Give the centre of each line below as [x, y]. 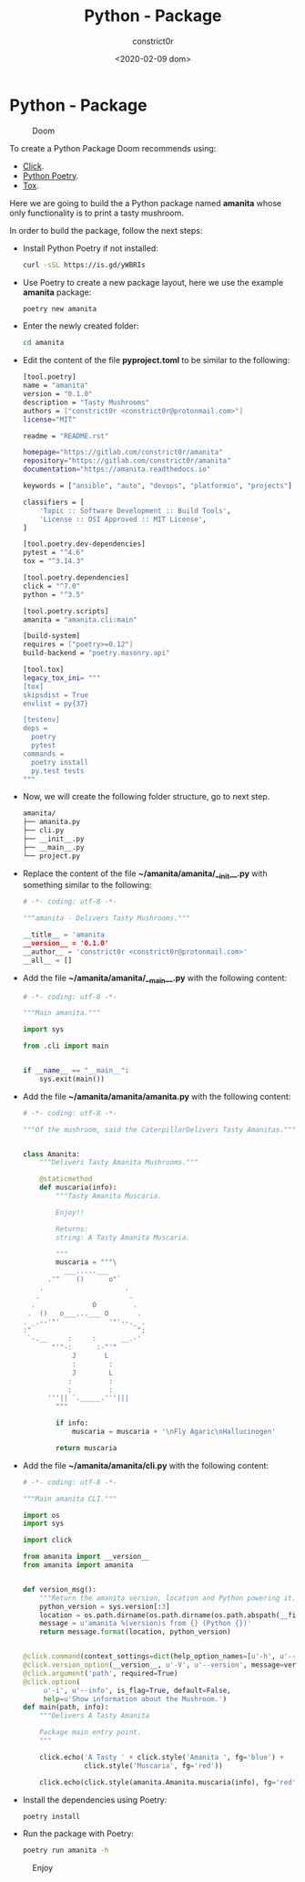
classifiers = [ [53, 502]
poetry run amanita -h [66, 1851]
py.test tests [58, 771]
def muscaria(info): [78, 1187]
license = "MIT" [49, 419]
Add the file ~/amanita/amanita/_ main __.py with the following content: [155, 979]
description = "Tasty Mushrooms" [86, 403]
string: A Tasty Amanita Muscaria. [123, 1238]
